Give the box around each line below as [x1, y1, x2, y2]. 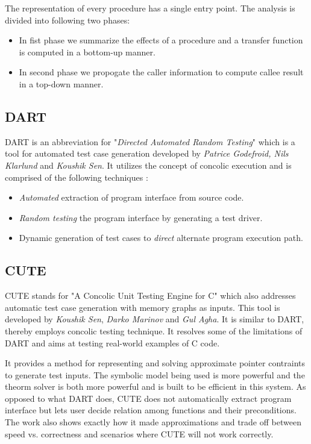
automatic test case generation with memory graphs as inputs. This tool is [5, 301, 280, 313]
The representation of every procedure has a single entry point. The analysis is [5, 2, 295, 14]
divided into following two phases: [5, 13, 130, 26]
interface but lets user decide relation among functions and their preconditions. [5, 404, 297, 416]
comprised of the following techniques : [5, 170, 148, 183]
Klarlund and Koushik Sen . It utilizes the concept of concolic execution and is [5, 158, 292, 171]
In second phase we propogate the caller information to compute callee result [19, 66, 304, 78]
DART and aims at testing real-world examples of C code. [5, 336, 220, 349]
